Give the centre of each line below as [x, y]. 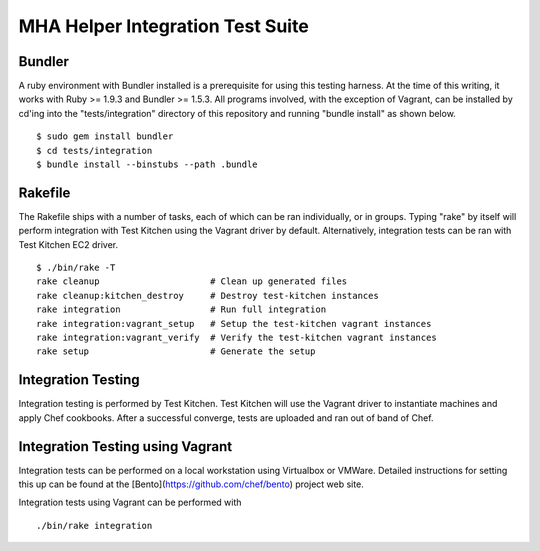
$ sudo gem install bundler [105, 136]
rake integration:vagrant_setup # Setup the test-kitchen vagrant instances [234, 323]
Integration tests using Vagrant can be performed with [130, 502]
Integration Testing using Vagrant [125, 446]
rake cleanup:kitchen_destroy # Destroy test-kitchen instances [207, 295]
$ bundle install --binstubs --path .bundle [147, 164]
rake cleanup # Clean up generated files [192, 281]
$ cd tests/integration [94, 150]
